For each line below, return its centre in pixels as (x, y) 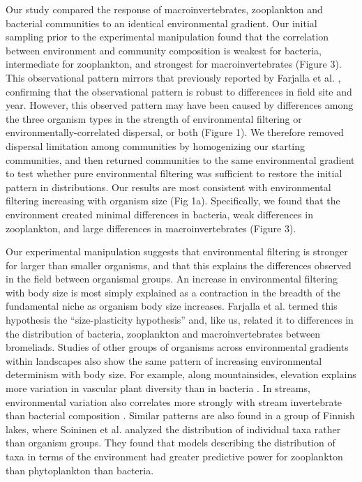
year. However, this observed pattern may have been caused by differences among (180, 105)
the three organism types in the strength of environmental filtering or (154, 118)
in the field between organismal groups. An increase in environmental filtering (172, 279)
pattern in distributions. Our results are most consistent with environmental (168, 187)
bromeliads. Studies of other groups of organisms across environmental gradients (177, 347)
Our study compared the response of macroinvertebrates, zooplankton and (164, 9)
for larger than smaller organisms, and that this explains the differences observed (179, 265)
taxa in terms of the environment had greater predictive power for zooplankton (174, 456)
